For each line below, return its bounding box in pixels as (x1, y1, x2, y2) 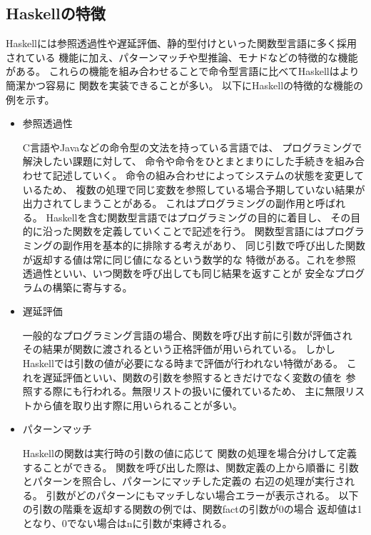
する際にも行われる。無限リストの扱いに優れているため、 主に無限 (32, 384, 345, 399)
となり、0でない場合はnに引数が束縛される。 (22, 516, 233, 531)
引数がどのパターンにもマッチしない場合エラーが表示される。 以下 (46, 487, 359, 502)
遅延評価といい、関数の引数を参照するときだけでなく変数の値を (42, 369, 342, 384)
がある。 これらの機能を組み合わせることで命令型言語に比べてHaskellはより (6, 64, 360, 79)
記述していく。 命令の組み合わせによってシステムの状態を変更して (52, 167, 365, 182)
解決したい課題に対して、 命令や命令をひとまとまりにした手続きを (22, 154, 335, 169)
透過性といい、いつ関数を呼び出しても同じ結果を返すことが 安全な (22, 266, 335, 281)
